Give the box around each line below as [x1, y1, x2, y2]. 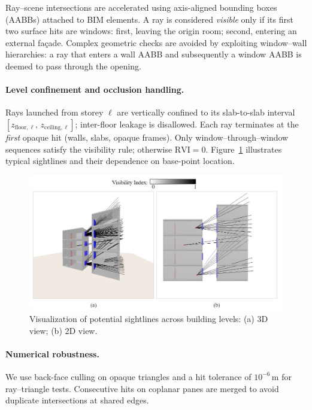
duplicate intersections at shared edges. [5, 394, 149, 406]
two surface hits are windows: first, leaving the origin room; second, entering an [5, 25, 297, 37]
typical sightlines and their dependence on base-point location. [5, 154, 235, 167]
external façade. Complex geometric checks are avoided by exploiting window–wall [5, 36, 307, 48]
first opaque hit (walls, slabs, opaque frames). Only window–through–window [5, 130, 289, 143]
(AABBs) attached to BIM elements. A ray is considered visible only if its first [5, 13, 293, 25]
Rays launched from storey [5, 106, 104, 119]
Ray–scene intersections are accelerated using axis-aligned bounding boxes [5, 1, 277, 13]
